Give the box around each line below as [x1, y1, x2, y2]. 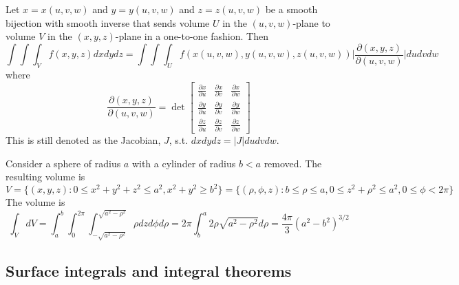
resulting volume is [6, 169, 85, 184]
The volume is [6, 195, 65, 209]
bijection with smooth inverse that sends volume [6, 15, 210, 30]
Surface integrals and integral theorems [6, 260, 292, 281]
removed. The [264, 156, 322, 170]
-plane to [292, 15, 330, 30]
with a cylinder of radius [131, 156, 236, 170]
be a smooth [265, 2, 318, 16]
